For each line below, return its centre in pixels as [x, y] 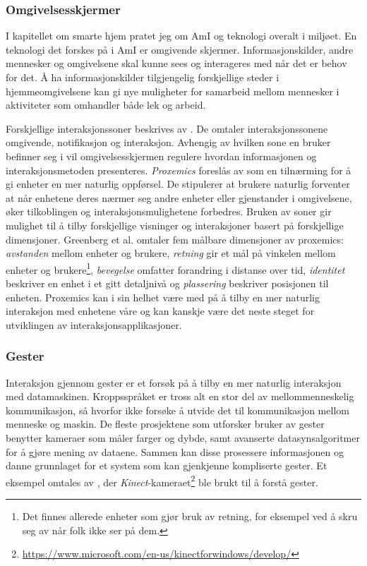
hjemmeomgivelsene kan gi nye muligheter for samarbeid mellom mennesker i [173, 91]
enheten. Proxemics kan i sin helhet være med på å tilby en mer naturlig [163, 297]
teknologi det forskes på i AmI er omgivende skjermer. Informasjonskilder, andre [180, 49]
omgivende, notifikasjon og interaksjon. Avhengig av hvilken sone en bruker [168, 142]
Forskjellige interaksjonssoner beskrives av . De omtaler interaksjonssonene [167, 128]
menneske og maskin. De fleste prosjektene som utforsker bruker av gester [165, 424]
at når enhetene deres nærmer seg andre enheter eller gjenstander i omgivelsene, [179, 197]
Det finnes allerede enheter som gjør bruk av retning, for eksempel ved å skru [190, 516]
